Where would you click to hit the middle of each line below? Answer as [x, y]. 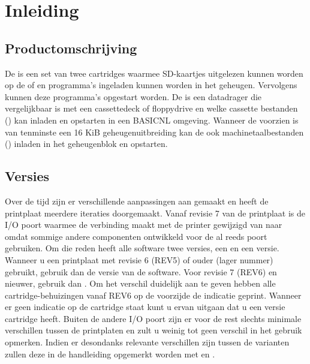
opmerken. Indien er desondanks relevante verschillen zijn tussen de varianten [147, 342]
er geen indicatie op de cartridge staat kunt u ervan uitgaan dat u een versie [145, 307]
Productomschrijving [71, 48]
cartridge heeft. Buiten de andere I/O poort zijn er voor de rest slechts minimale [153, 318]
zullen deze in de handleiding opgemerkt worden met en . [110, 354]
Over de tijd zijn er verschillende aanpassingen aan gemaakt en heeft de [137, 201]
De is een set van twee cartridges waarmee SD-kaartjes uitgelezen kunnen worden [154, 73]
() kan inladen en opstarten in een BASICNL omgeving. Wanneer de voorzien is [152, 120]
